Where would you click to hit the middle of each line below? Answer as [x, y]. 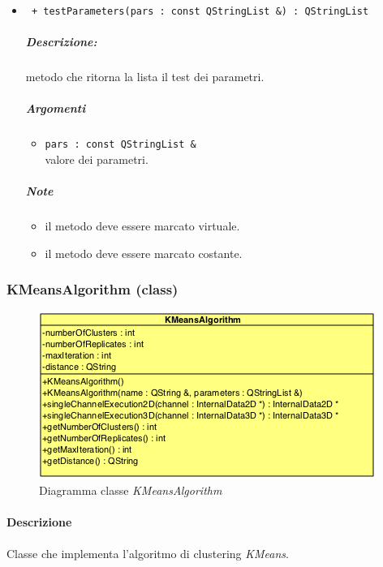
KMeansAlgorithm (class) [93, 289]
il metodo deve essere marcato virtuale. [142, 226]
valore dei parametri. [97, 159]
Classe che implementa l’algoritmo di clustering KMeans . [148, 553]
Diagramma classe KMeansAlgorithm [131, 490]
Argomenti [56, 108]
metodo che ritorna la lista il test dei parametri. [145, 77]
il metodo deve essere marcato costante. [144, 253]
